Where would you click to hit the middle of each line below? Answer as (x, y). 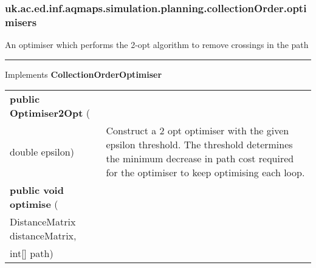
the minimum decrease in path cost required (200, 159)
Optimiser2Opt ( (50, 113)
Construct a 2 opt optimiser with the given (197, 131)
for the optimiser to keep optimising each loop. (205, 173)
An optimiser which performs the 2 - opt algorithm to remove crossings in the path (157, 45)
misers (21, 22)
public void (37, 190)
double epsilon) (42, 151)
